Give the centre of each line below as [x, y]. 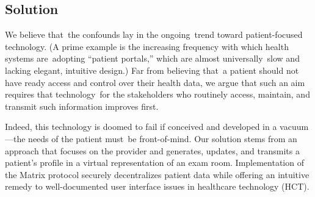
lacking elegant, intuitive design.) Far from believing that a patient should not [152, 70]
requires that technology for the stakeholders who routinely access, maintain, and [157, 94]
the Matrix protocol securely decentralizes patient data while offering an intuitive [157, 174]
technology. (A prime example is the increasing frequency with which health [147, 46]
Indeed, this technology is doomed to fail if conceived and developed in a [141, 127]
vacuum [294, 127]
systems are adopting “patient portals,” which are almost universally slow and [152, 58]
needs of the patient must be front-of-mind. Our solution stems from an [163, 138]
